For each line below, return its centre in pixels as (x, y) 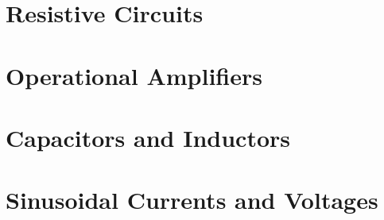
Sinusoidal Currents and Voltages (192, 200)
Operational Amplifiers (134, 75)
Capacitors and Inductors (148, 137)
